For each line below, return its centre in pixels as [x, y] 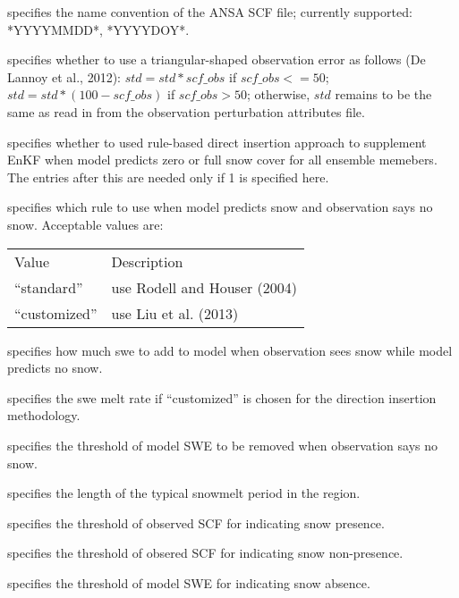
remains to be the [383, 94]
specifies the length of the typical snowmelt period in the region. [184, 493]
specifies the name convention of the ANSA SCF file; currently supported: [210, 12]
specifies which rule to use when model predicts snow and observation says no [220, 207]
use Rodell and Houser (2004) [204, 287]
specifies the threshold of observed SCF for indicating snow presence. [196, 522]
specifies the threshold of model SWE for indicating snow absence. [189, 582]
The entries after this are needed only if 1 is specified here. [168, 177]
